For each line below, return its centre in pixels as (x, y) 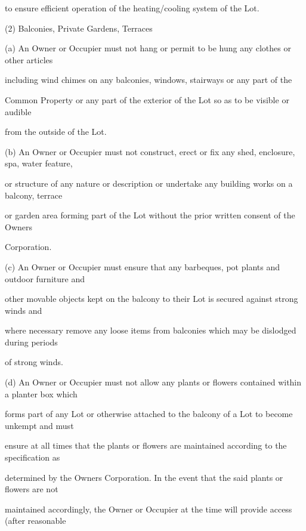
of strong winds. (34, 362)
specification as (33, 457)
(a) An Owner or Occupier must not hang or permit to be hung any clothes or (148, 48)
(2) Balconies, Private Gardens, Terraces (79, 28)
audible (18, 111)
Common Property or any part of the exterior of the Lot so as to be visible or (147, 99)
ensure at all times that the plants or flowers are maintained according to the (146, 445)
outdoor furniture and (45, 278)
